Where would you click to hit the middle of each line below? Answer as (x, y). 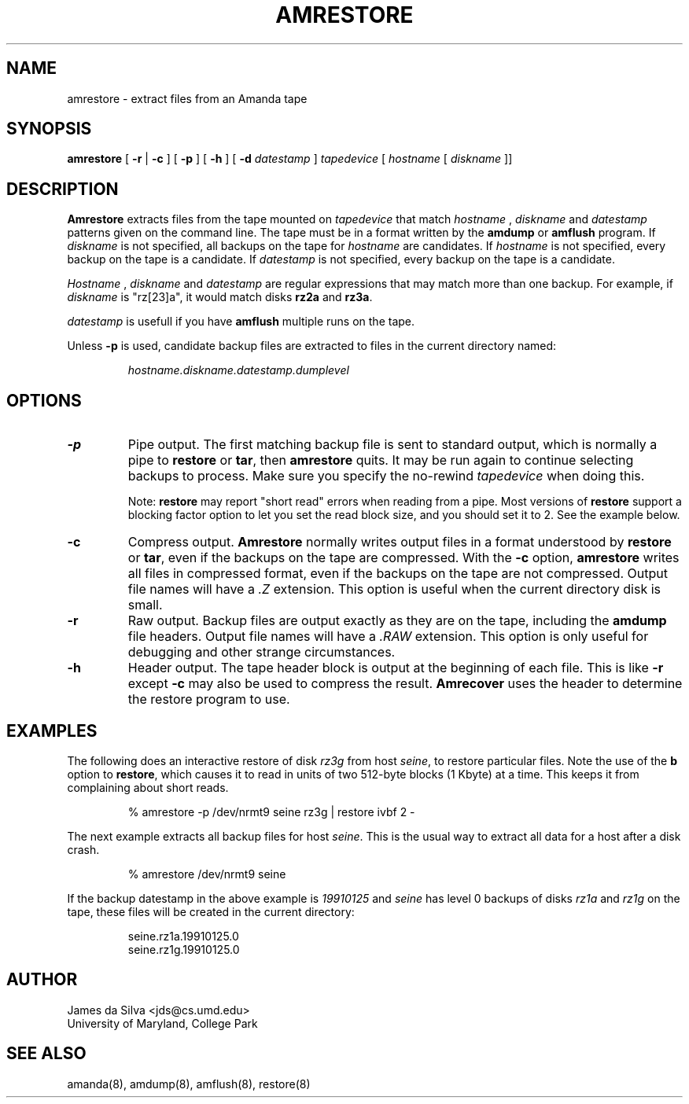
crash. (83, 849)
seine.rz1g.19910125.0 (184, 949)
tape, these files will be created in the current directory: (211, 911)
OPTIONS (44, 400)
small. (145, 605)
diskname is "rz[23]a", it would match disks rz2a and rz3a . (220, 297)
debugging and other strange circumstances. (262, 652)
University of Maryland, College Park (162, 1023)
